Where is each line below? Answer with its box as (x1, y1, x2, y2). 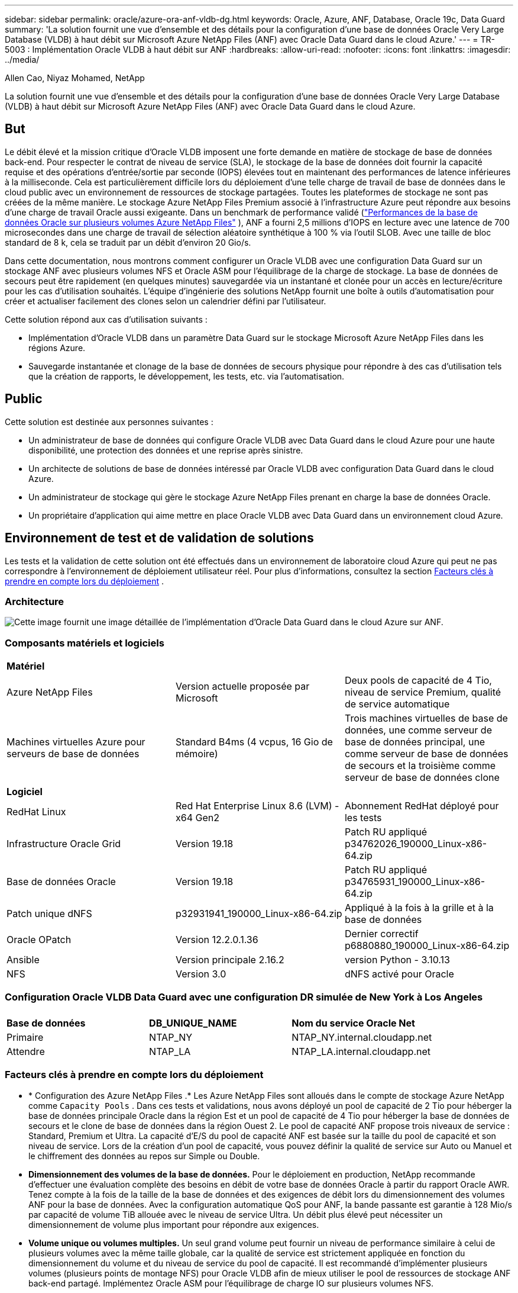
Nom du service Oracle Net (292, 1017, 415, 1029)
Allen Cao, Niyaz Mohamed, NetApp (5, 73, 145, 83)
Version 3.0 (175, 968, 226, 980)
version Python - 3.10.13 (344, 954, 450, 966)
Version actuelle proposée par (175, 680, 310, 693)
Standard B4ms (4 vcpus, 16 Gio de (175, 736, 333, 748)
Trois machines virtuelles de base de (344, 712, 508, 725)
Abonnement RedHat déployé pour (344, 800, 499, 812)
